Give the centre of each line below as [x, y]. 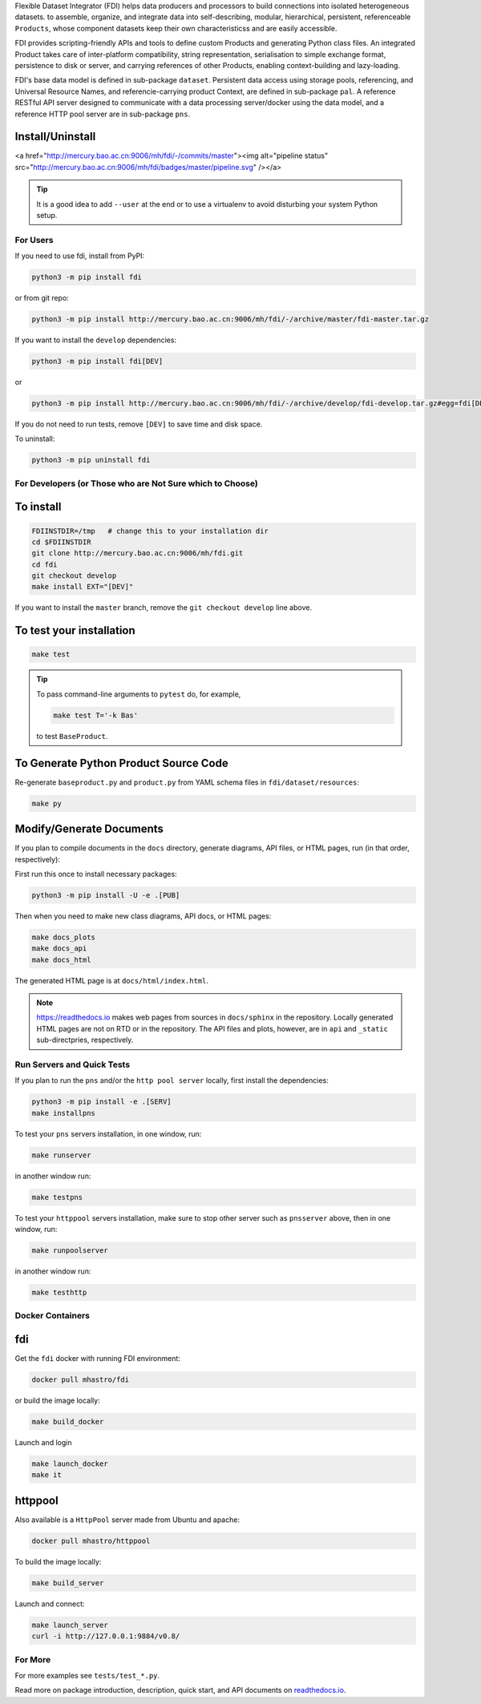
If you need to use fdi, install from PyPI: [80, 256]
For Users [34, 240]
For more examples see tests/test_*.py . [87, 1675]
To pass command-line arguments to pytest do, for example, [139, 694]
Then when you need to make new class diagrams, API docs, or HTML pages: [143, 916]
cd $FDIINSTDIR [61, 542]
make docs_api [59, 949]
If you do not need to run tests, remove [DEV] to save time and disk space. [139, 424]
